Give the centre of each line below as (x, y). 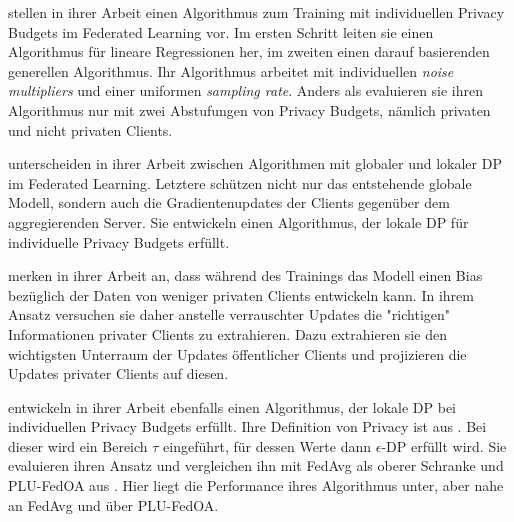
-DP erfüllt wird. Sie (444, 445)
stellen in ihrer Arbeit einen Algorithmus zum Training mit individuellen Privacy (256, 12)
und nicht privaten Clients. (90, 129)
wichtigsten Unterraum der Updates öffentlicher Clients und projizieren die (237, 353)
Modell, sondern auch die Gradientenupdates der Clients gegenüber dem (229, 202)
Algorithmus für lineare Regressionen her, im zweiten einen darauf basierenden (249, 51)
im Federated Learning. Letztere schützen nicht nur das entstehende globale (240, 182)
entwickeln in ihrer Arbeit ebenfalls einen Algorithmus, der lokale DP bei (232, 406)
